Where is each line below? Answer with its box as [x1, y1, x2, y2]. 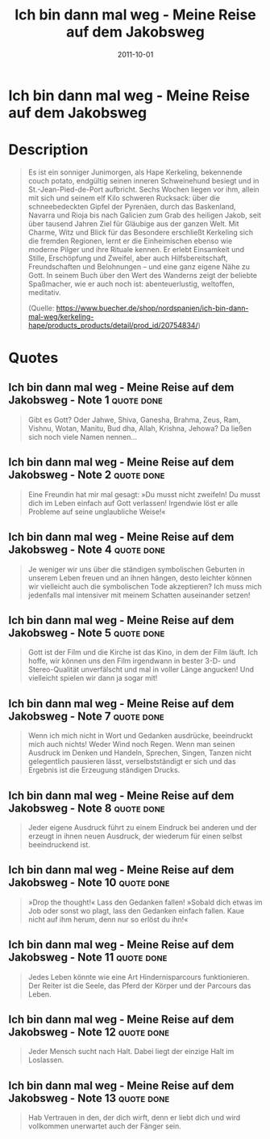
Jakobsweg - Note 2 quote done [8, 468, 165, 482]
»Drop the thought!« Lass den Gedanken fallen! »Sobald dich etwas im [27, 897, 263, 907]
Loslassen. [27, 1055, 64, 1065]
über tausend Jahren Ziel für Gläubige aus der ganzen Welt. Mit [27, 218, 239, 228]
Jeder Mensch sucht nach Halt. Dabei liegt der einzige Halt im [27, 1047, 235, 1057]
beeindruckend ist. [27, 839, 91, 850]
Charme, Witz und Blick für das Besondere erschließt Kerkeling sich [27, 227, 254, 237]
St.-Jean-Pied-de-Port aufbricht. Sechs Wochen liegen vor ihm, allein [27, 184, 260, 194]
